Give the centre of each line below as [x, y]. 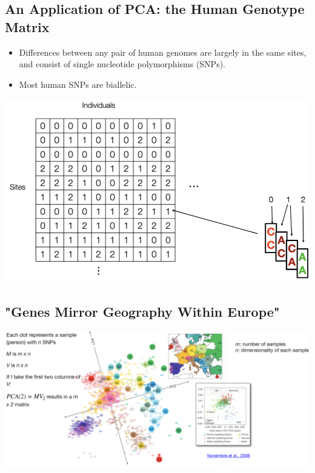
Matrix [27, 26]
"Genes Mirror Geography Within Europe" [142, 311]
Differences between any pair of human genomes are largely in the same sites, [163, 52]
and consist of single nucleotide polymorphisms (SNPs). [122, 64]
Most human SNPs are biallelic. [78, 84]
